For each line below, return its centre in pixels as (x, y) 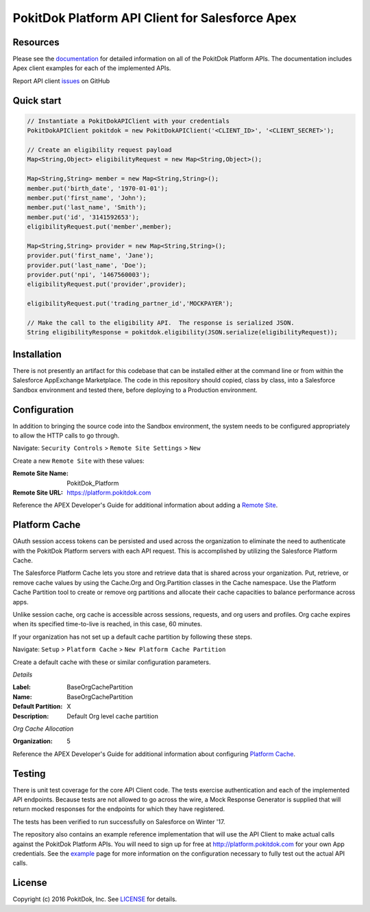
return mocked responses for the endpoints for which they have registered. (119, 809)
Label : (22, 687)
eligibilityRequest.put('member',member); (99, 227)
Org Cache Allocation (43, 729)
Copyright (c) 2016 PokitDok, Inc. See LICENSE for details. (95, 899)
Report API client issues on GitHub (61, 81)
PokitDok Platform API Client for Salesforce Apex (155, 18)
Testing (29, 774)
